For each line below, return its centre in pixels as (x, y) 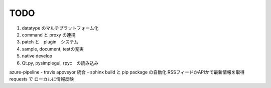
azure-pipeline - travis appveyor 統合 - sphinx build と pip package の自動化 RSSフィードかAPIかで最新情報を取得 (127, 72)
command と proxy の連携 (49, 34)
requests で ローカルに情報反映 (42, 79)
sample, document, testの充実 (53, 49)
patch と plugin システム (50, 42)
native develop (37, 56)
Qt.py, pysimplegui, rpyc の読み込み (60, 63)
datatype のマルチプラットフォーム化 (60, 28)
